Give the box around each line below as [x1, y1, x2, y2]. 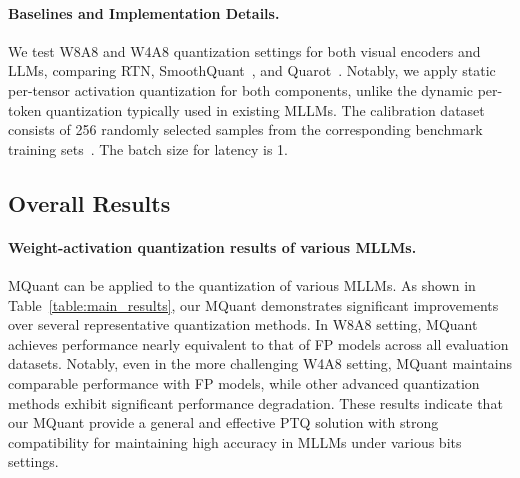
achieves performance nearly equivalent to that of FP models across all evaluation [8, 333, 509, 354]
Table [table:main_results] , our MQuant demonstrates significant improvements [8, 294, 499, 315]
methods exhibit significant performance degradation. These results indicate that [8, 392, 503, 413]
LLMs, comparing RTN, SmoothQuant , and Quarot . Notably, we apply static [8, 60, 496, 81]
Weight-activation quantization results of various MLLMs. [8, 236, 417, 257]
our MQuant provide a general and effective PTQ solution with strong [8, 412, 439, 433]
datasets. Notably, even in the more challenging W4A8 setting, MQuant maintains [8, 353, 512, 374]
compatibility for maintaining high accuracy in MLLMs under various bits [8, 431, 462, 452]
